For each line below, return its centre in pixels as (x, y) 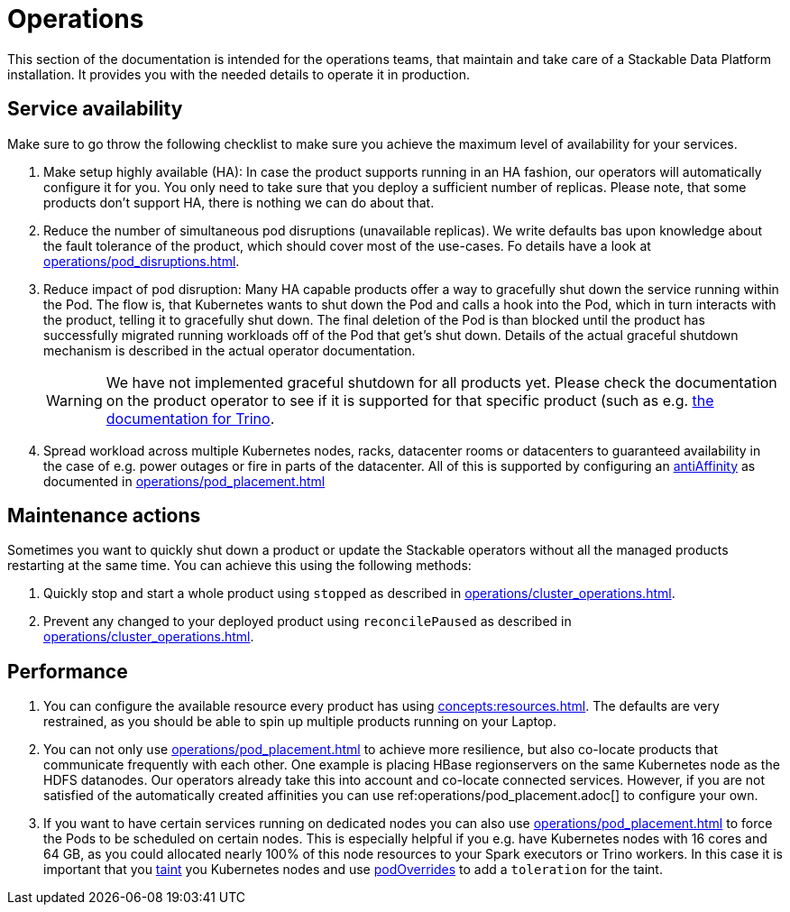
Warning (74, 400)
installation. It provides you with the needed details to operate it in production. (239, 74)
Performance (68, 671)
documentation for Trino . (190, 418)
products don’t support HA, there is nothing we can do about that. (239, 202)
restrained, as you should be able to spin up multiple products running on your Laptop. (300, 722)
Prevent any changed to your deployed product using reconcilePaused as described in (308, 622)
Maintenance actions (104, 516)
